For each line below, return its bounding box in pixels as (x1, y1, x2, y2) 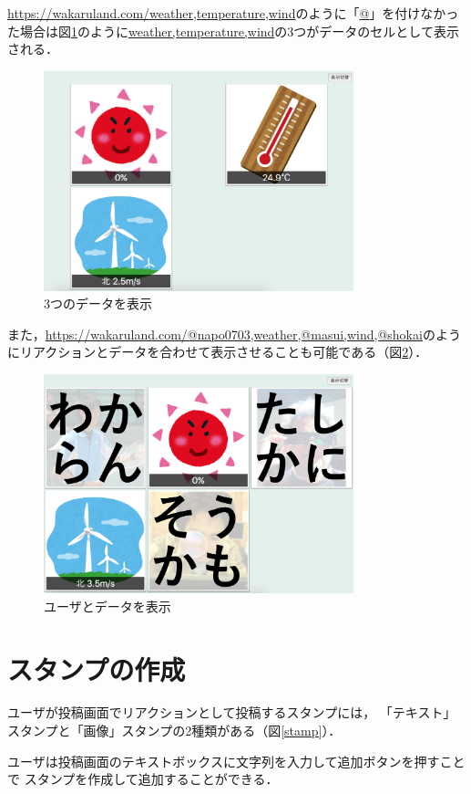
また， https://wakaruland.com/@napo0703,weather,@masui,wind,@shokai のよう (7, 324, 461, 343)
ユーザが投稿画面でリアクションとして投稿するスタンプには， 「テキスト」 (7, 703, 456, 722)
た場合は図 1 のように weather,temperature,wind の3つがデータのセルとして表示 (7, 21, 459, 40)
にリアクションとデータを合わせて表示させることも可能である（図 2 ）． (7, 342, 428, 361)
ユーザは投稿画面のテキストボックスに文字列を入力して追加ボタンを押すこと (7, 751, 466, 770)
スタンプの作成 (7, 650, 186, 687)
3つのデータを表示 (44, 294, 152, 313)
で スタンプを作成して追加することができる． (7, 769, 279, 789)
